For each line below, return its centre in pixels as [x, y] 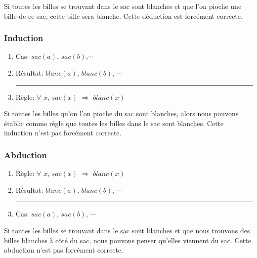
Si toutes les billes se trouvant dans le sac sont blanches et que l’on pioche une [123, 6]
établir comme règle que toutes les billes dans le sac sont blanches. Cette [114, 123]
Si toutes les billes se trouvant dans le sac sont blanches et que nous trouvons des [127, 230]
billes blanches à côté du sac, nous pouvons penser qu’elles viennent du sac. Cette [128, 240]
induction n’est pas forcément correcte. [63, 133]
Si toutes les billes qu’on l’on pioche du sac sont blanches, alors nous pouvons [121, 113]
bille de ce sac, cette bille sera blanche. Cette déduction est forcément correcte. [123, 16]
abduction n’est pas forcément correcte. [64, 250]
